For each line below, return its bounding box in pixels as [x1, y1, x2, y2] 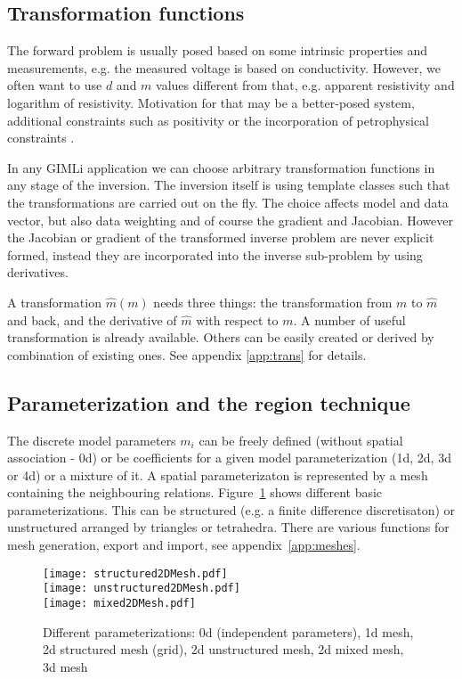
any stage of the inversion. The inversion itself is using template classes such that [7, 176, 450, 194]
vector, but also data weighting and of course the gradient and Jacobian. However [7, 210, 454, 229]
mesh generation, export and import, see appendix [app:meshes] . [7, 536, 361, 554]
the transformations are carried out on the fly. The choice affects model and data [7, 192, 449, 211]
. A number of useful [293, 310, 406, 329]
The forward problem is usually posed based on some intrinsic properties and [7, 41, 428, 60]
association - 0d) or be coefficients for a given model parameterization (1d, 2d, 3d [7, 448, 451, 467]
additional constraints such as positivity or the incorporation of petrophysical [7, 110, 429, 129]
